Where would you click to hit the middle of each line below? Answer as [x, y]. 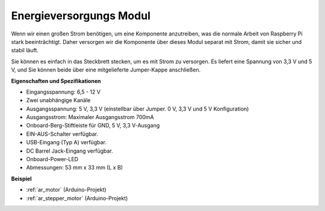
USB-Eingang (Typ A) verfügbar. [66, 142]
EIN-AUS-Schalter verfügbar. [62, 134]
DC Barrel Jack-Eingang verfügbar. [70, 151]
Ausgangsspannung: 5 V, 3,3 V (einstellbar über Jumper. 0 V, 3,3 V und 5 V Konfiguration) [138, 109]
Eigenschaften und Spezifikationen [56, 81]
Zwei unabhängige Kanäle [58, 100]
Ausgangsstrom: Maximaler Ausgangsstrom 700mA [90, 117]
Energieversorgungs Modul [81, 16]
